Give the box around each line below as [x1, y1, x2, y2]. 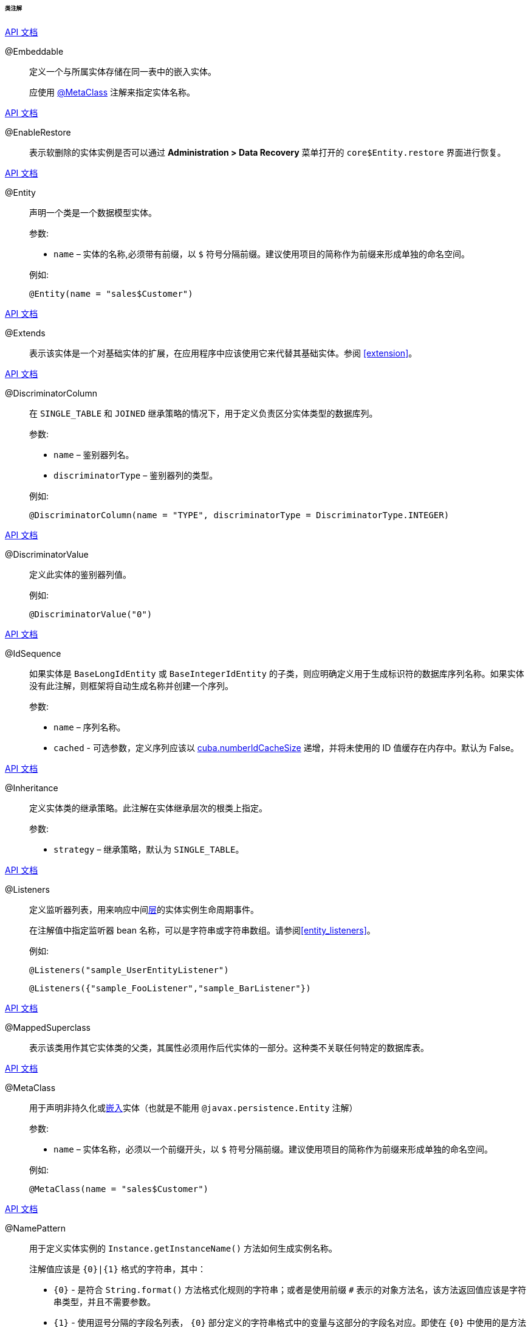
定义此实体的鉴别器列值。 [29, 569, 131, 580]
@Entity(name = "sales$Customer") [29, 288, 193, 299]
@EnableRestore [5, 126, 71, 137]
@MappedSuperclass [5, 1022, 91, 1033]
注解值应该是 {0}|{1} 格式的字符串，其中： [29, 1263, 206, 1274]
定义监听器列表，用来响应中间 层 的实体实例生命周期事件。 [29, 904, 259, 915]
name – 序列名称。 [53, 721, 126, 732]
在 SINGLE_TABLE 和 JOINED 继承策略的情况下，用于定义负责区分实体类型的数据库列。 [29, 407, 378, 418]
